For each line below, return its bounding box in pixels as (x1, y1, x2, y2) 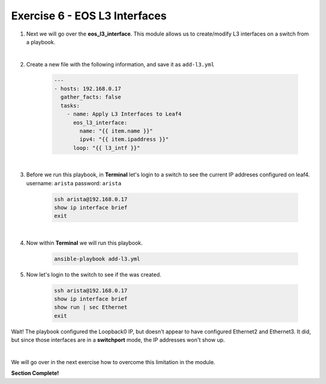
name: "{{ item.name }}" (79, 127, 153, 135)
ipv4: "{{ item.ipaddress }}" (79, 136, 169, 143)
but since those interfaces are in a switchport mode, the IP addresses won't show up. (11, 336, 225, 344)
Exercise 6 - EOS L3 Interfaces (11, 9, 167, 22)
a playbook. (26, 38, 56, 45)
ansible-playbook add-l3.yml (54, 255, 141, 262)
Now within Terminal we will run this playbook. (26, 239, 143, 246)
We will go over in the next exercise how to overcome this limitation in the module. (11, 359, 216, 366)
